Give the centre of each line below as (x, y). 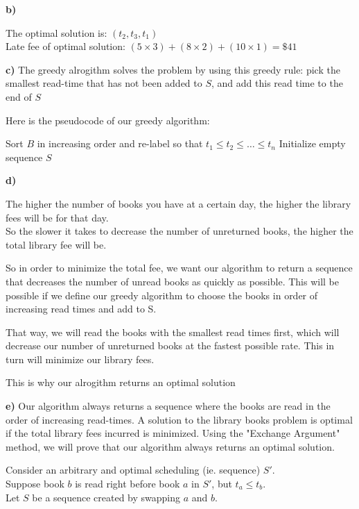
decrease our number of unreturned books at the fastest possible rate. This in (170, 345)
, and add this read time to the (277, 83)
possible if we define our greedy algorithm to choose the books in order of (162, 295)
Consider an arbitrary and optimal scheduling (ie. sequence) (133, 470)
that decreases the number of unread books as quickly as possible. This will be (172, 281)
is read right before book (128, 484)
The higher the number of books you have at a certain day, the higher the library (178, 203)
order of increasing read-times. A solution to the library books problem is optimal (179, 419)
